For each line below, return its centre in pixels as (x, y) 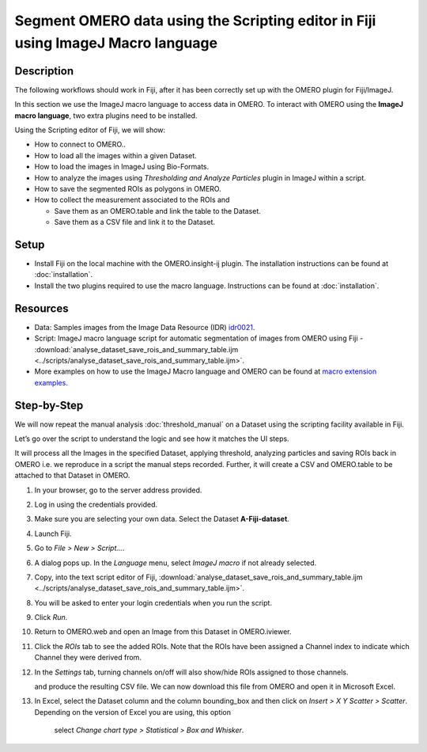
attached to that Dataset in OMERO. (72, 476)
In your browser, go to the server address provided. (118, 490)
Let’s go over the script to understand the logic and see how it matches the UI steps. (152, 439)
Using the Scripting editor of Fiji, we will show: (90, 130)
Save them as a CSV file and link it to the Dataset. (135, 222)
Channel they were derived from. (88, 658)
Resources (42, 308)
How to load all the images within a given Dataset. (115, 155)
